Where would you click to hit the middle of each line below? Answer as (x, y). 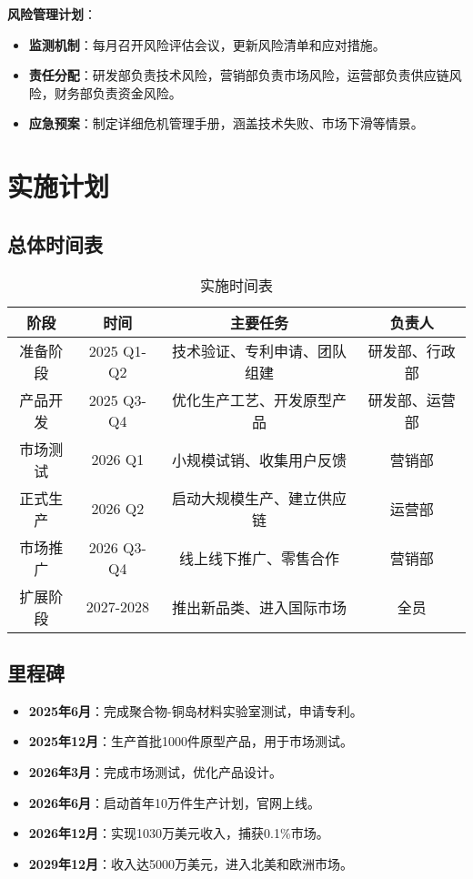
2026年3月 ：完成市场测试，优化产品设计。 (156, 771)
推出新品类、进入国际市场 (259, 607)
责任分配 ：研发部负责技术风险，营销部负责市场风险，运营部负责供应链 (239, 75)
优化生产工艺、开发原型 (252, 399)
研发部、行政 (412, 350)
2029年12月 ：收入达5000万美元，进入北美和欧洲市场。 (191, 863)
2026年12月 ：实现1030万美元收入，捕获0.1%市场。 (179, 833)
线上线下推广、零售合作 (259, 558)
